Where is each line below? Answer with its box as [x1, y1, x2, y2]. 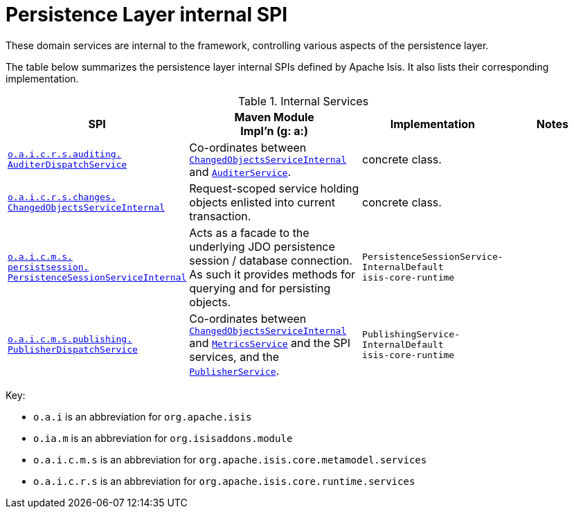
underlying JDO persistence [189, 239, 335, 254]
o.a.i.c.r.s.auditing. [8, 149, 122, 160]
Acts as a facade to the [189, 225, 310, 240]
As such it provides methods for [189, 267, 356, 281]
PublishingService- [362, 328, 460, 339]
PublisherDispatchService [8, 344, 138, 355]
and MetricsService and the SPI [189, 335, 351, 350]
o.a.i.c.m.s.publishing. [8, 334, 133, 345]
